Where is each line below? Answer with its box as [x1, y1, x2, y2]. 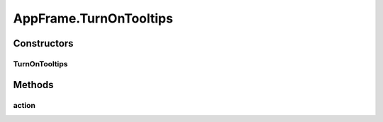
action [13, 100, 35, 110]
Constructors [13, 37, 74, 49]
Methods [13, 78, 54, 91]
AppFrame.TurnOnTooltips [13, 11, 174, 26]
